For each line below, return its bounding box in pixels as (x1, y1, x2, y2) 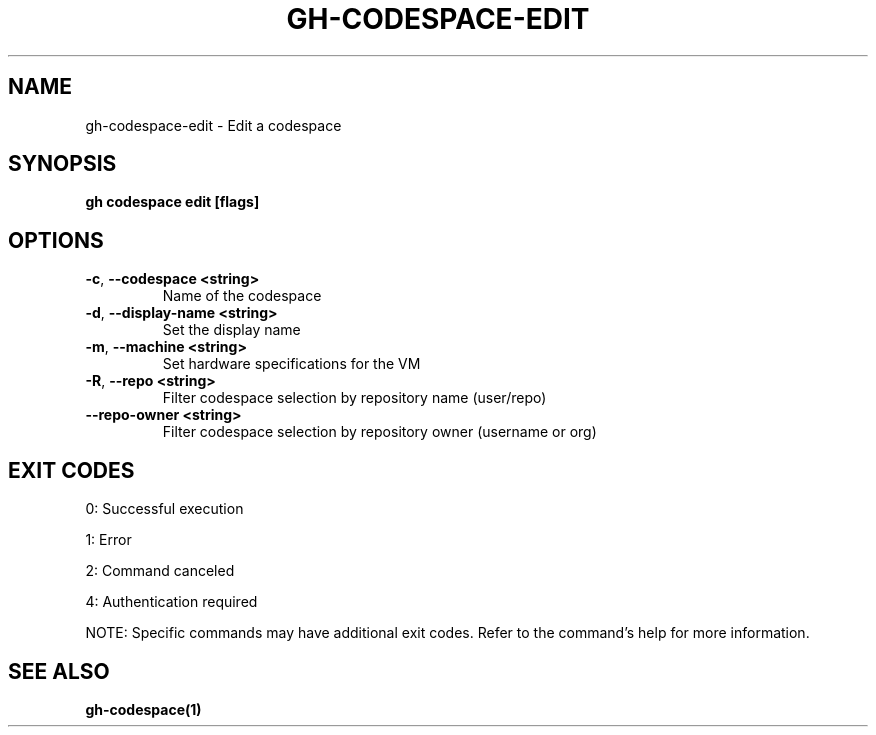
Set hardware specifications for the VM (162, 355, 421, 373)
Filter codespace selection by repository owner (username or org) (162, 423, 597, 441)
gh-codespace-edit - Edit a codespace (85, 116, 342, 134)
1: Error (85, 531, 132, 549)
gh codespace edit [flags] (85, 193, 260, 211)
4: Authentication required (85, 593, 258, 611)
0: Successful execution (85, 500, 244, 518)
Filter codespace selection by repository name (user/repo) (162, 389, 547, 407)
